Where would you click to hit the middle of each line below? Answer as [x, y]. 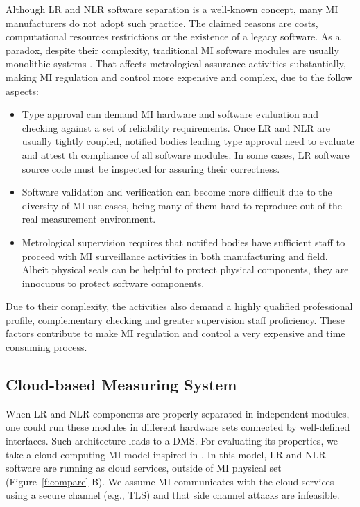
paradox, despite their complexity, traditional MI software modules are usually [172, 50]
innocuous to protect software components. [113, 283]
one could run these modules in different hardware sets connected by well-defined [178, 427]
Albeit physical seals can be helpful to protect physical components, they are [185, 269]
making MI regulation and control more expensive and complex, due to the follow [179, 77]
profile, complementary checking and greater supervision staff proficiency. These [175, 319]
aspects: [22, 91]
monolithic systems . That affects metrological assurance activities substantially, [176, 63]
